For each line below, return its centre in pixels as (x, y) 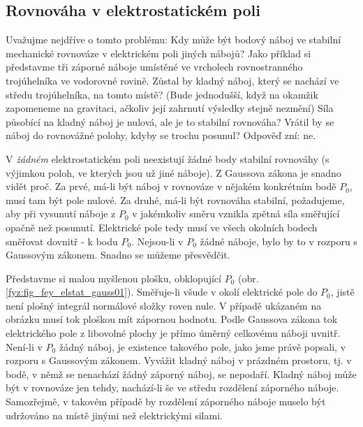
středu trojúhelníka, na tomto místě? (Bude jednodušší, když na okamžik (162, 94)
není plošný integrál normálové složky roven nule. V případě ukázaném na (164, 305)
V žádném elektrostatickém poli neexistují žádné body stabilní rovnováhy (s (168, 158)
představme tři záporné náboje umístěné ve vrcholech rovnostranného (154, 67)
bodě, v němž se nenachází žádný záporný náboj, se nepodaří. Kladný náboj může (181, 374)
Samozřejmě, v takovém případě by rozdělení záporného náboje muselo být (166, 401)
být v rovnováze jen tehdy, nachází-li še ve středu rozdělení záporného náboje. (172, 388)
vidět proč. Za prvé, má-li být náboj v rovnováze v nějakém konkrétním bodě (171, 186)
